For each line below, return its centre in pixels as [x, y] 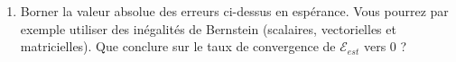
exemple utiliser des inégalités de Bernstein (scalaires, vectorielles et [208, 28]
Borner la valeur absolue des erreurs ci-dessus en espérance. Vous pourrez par [234, 11]
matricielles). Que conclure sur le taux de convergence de [178, 46]
